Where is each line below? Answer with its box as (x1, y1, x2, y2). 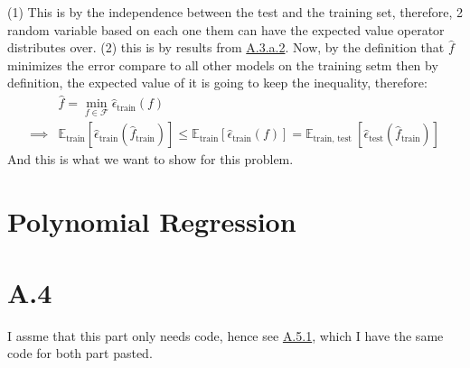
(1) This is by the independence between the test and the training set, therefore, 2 (7, 3, 464, 21)
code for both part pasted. (7, 344, 153, 363)
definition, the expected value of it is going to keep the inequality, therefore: (7, 73, 428, 92)
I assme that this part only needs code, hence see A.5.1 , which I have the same (7, 326, 444, 345)
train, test (313, 133, 352, 143)
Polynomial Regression (7, 203, 296, 240)
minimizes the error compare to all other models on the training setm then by (7, 55, 438, 74)
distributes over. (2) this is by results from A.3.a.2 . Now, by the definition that (7, 38, 445, 57)
